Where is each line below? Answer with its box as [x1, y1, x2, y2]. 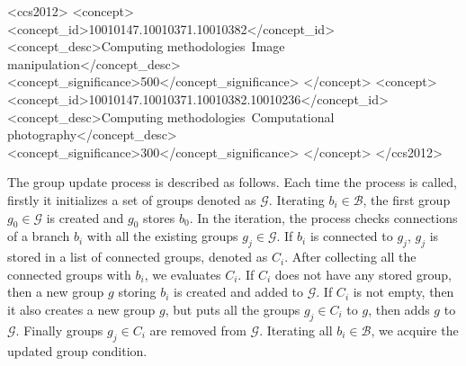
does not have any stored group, [274, 264, 452, 283]
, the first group [363, 190, 451, 209]
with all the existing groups [86, 227, 238, 245]
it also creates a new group [7, 299, 156, 318]
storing [118, 282, 157, 301]
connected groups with [7, 264, 131, 283]
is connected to [309, 227, 393, 245]
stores [143, 208, 175, 227]
